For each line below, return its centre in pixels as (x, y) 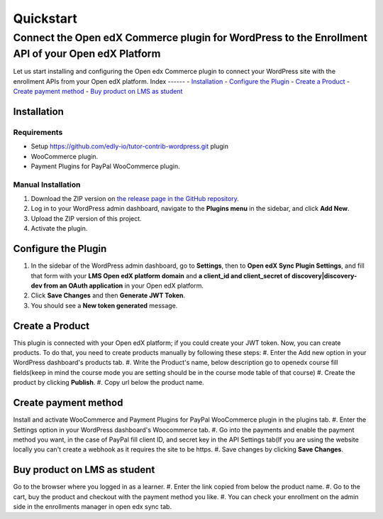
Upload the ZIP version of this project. (86, 218)
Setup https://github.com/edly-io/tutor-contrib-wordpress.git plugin (129, 146)
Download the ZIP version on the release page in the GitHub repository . (135, 199)
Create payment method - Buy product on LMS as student (98, 92)
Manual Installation (47, 185)
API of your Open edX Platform (87, 54)
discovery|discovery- (324, 275)
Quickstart (45, 18)
